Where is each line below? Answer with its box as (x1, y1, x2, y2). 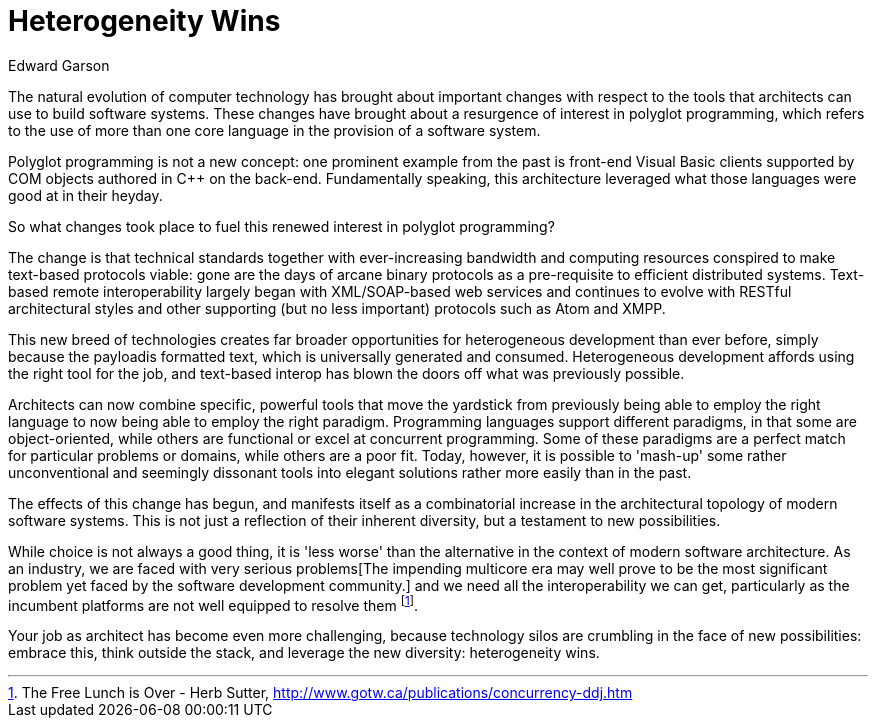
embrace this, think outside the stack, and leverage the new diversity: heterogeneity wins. (8, 644, 600, 662)
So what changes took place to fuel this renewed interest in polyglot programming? (8, 217, 555, 235)
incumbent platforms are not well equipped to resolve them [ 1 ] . (8, 593, 418, 614)
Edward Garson (8, 56, 110, 74)
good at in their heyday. (8, 186, 163, 204)
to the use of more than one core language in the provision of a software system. (8, 121, 541, 139)
